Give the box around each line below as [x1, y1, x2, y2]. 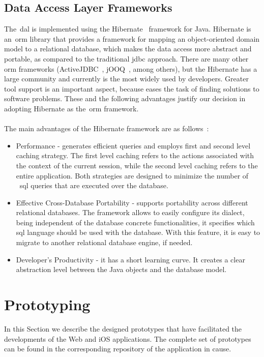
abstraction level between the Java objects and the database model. [16, 264, 227, 275]
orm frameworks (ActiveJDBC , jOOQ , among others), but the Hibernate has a [4, 63, 257, 74]
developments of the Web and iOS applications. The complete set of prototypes [4, 333, 251, 344]
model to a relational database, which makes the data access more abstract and [4, 43, 252, 54]
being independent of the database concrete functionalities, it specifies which [16, 217, 255, 227]
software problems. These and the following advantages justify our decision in [4, 93, 246, 104]
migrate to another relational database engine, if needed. [16, 237, 193, 248]
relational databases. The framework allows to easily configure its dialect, [16, 207, 245, 218]
